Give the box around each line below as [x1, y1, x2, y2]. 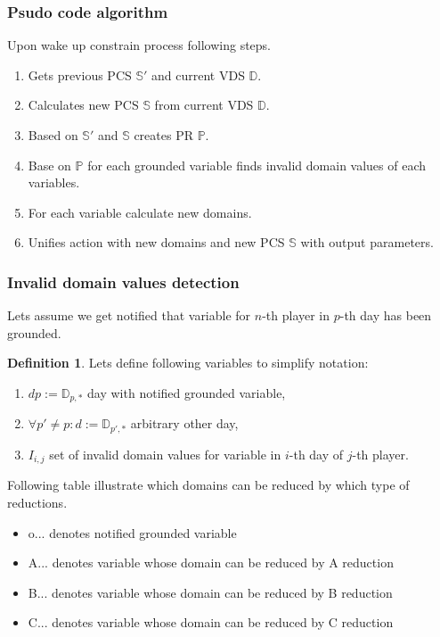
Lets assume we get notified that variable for [7, 306, 251, 325]
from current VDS [154, 95, 254, 114]
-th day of [289, 444, 344, 463]
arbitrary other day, [130, 414, 239, 433]
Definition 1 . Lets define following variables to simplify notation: [7, 353, 369, 372]
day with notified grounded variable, [87, 383, 286, 401]
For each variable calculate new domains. [28, 203, 252, 221]
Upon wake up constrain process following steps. [7, 36, 272, 54]
